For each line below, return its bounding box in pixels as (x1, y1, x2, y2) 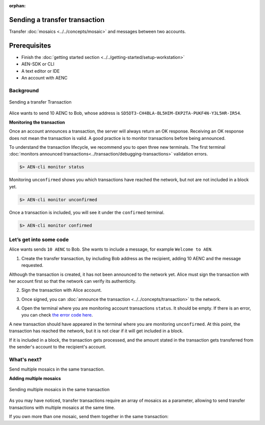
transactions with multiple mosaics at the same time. (9, 404, 115, 410)
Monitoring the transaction (9, 119, 65, 125)
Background (9, 87, 39, 94)
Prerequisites (9, 41, 51, 50)
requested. (21, 263, 44, 268)
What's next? (9, 356, 42, 363)
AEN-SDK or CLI (21, 61, 54, 67)
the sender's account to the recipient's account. (9, 344, 106, 350)
